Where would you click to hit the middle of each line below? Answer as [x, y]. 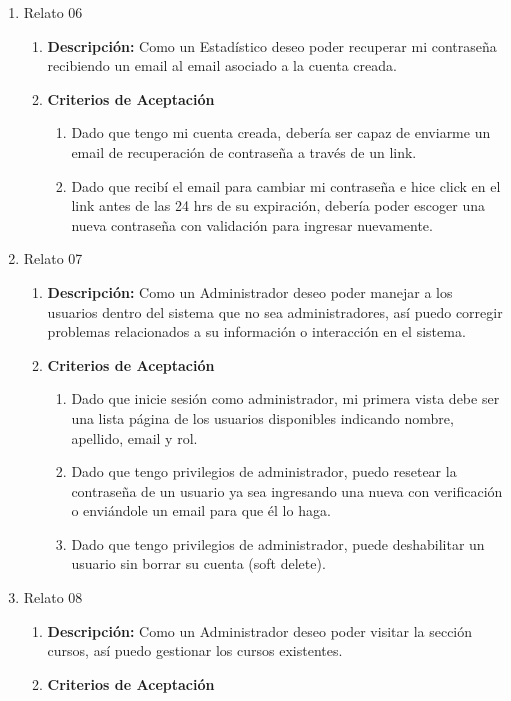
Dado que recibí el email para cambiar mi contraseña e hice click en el [286, 185]
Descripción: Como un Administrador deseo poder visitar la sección [260, 630]
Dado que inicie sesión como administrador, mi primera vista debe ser [285, 398]
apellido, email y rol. [134, 437]
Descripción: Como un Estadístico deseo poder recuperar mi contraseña [272, 45]
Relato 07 [53, 258]
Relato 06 [53, 12]
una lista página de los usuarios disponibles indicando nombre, [262, 417]
